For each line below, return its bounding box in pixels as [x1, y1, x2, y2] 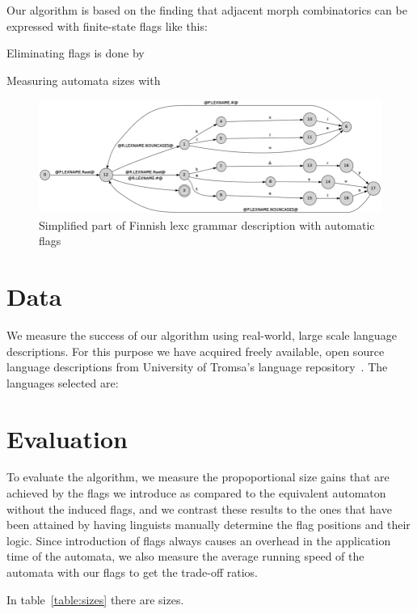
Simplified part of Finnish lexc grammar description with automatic [39, 216, 375, 233]
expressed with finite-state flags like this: [6, 17, 208, 34]
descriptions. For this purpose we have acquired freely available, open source [6, 342, 385, 359]
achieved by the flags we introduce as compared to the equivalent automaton [6, 485, 386, 502]
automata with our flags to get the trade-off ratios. [6, 564, 258, 580]
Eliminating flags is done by [6, 44, 145, 61]
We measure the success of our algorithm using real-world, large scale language [6, 326, 397, 343]
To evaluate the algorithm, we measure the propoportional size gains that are [6, 468, 390, 485]
